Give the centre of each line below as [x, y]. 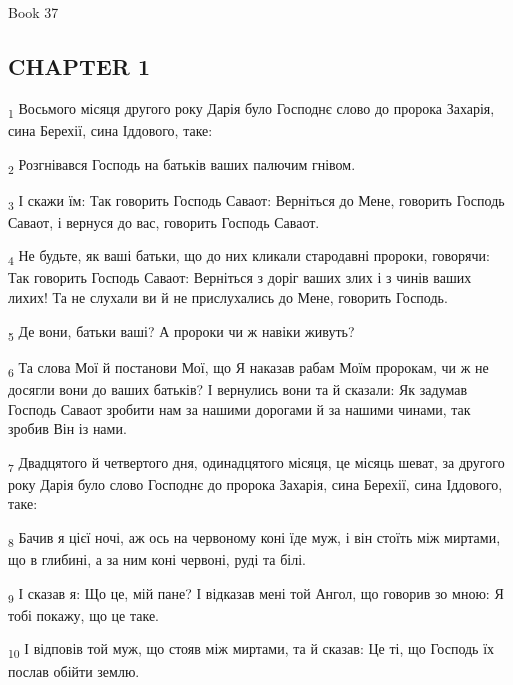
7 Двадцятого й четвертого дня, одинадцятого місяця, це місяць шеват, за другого [256, 463]
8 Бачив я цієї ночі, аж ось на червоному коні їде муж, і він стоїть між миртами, [254, 538]
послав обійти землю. [74, 670]
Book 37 [33, 12]
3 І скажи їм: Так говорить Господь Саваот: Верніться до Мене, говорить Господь [256, 201]
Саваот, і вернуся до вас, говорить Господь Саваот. [164, 221]
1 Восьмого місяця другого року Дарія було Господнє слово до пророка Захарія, [251, 109]
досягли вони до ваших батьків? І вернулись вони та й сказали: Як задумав [238, 388]
